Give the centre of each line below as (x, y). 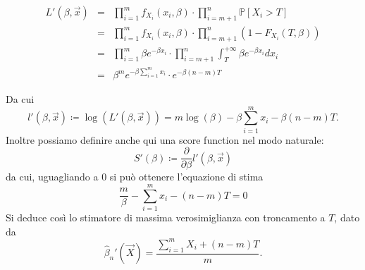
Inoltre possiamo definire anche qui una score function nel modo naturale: (165, 139)
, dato (347, 217)
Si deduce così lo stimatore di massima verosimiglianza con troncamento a (166, 217)
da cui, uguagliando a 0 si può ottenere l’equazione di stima (135, 177)
